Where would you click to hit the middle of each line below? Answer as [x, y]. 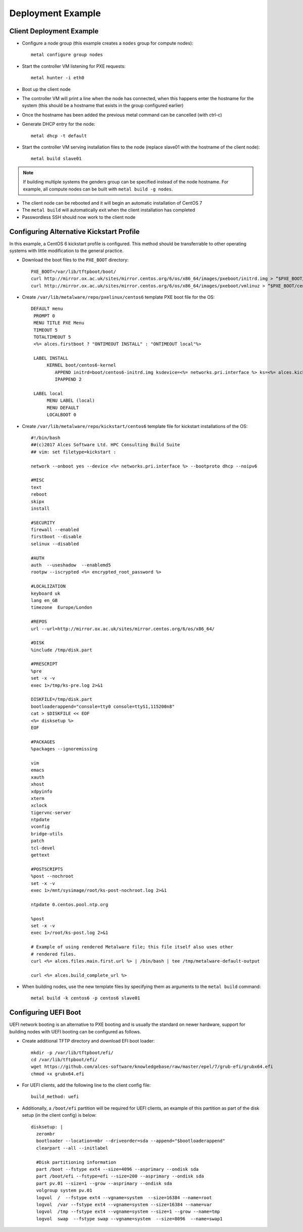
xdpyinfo [42, 791]
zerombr [45, 1134]
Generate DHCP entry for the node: [59, 124]
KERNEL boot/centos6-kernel [81, 365]
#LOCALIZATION [48, 586]
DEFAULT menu [47, 309]
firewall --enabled [55, 530]
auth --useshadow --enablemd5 [71, 565]
